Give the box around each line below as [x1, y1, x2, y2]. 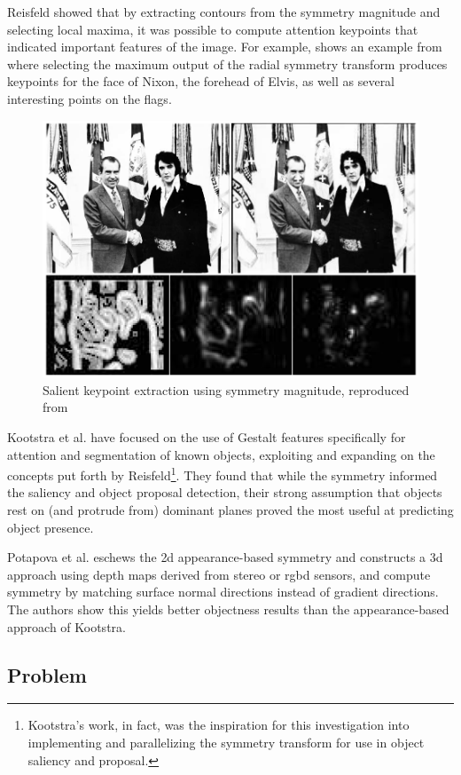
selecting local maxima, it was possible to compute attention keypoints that [7, 20, 418, 38]
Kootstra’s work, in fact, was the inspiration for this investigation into [27, 716, 410, 734]
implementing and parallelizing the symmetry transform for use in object [27, 732, 425, 751]
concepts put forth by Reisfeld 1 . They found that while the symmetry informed [7, 463, 438, 484]
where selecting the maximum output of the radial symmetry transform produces [7, 54, 448, 73]
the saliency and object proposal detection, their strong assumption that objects [7, 483, 442, 502]
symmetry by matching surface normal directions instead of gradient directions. [7, 582, 439, 601]
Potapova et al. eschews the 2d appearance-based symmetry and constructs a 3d [7, 548, 443, 566]
